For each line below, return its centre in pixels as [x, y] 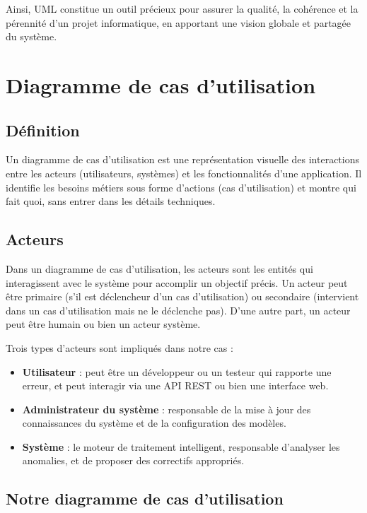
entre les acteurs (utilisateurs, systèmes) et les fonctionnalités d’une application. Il [184, 173]
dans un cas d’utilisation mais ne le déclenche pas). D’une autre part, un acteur [178, 310]
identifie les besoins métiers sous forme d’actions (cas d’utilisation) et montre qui [181, 187]
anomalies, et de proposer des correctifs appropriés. [133, 460]
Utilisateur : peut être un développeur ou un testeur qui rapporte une [177, 371]
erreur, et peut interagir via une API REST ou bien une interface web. [175, 385]
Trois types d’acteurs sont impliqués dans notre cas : [120, 347]
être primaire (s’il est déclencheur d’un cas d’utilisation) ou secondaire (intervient [182, 296]
